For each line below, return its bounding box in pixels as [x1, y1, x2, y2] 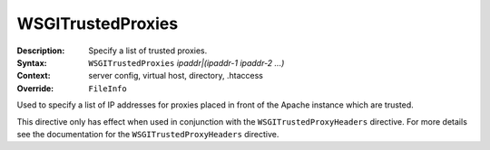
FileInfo [88, 83, 127, 94]
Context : [16, 70, 51, 81]
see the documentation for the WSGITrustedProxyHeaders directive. [16, 128, 279, 139]
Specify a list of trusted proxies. [88, 45, 208, 56]
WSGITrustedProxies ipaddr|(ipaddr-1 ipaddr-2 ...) [88, 57, 285, 68]
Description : [16, 45, 65, 56]
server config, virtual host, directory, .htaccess [88, 70, 263, 81]
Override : [16, 82, 54, 94]
